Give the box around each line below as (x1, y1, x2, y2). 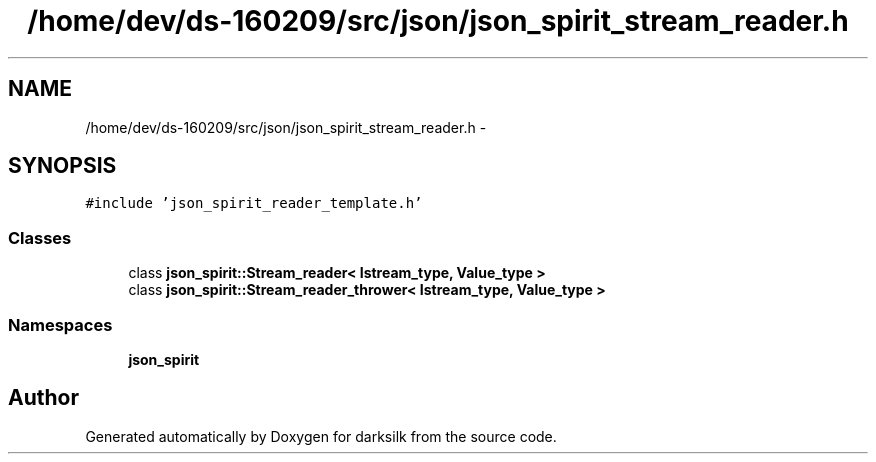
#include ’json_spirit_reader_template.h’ (85, 195, 423, 212)
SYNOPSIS (8, 153, 117, 179)
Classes (8, 227, 72, 248)
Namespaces (8, 314, 113, 335)
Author (8, 385, 79, 411)
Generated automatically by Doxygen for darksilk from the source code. (85, 427, 557, 445)
